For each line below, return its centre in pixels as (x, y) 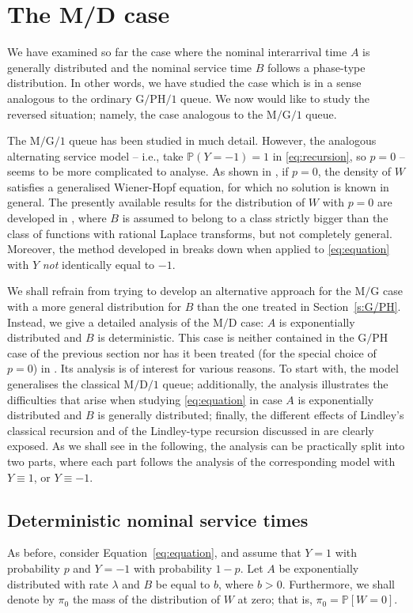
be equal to (183, 583)
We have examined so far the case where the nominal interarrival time (177, 52)
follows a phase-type (316, 67)
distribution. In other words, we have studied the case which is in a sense (184, 83)
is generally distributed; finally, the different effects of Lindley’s (251, 415)
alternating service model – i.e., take (95, 155)
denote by (31, 599)
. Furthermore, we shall (338, 583)
